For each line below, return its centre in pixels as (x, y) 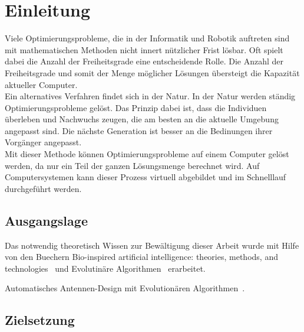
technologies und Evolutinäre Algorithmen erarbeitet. (105, 268)
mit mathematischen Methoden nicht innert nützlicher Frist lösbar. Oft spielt (144, 49)
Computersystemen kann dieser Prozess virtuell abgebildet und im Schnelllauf (146, 177)
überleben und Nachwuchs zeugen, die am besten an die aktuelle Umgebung (142, 119)
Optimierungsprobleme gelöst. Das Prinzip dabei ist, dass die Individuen (136, 107)
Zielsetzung (40, 320)
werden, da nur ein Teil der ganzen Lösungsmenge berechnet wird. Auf (132, 165)
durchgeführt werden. (43, 188)
